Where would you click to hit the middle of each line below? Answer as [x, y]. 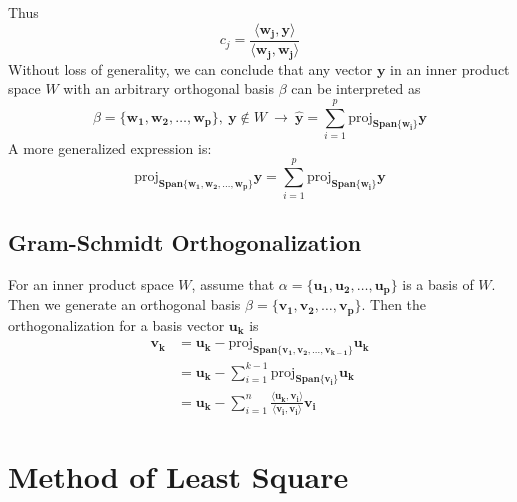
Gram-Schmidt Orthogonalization [185, 241]
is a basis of [438, 283]
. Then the [394, 304]
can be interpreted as [356, 88]
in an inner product [450, 68]
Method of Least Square [178, 476]
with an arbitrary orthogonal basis [169, 88]
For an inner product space [91, 283]
